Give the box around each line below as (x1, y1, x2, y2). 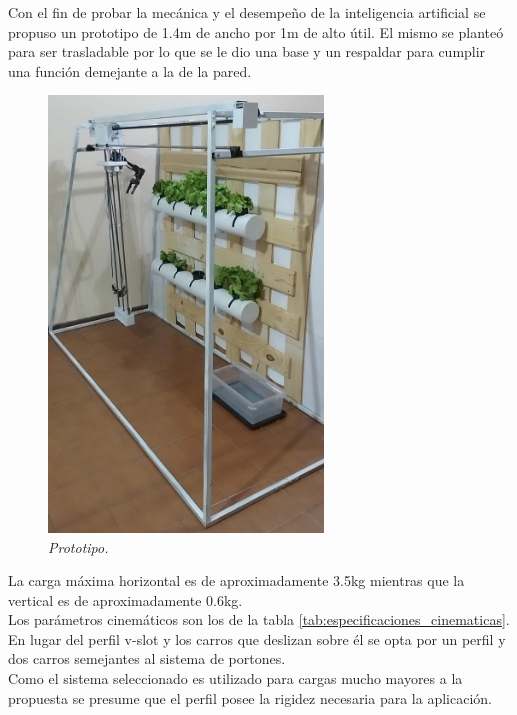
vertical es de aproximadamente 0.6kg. (8, 589, 243, 610)
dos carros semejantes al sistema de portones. (8, 648, 286, 669)
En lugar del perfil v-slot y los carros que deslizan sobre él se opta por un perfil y (8, 628, 506, 649)
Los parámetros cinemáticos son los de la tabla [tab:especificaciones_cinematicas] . (8, 609, 510, 630)
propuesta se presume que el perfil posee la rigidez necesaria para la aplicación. (8, 687, 492, 708)
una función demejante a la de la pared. (8, 60, 252, 81)
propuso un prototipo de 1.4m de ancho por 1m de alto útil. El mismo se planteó (8, 21, 504, 42)
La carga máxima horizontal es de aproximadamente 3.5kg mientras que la (8, 570, 465, 591)
